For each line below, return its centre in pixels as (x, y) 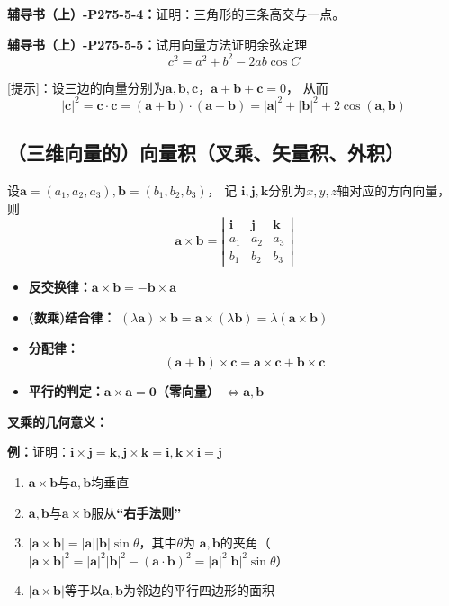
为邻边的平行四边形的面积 (198, 590)
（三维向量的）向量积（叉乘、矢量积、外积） (206, 153)
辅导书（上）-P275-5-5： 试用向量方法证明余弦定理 (157, 44)
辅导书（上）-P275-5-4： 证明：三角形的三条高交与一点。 (176, 14)
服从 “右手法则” (136, 512)
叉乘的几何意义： (58, 421)
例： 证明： (39, 452)
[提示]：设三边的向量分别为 (86, 87)
